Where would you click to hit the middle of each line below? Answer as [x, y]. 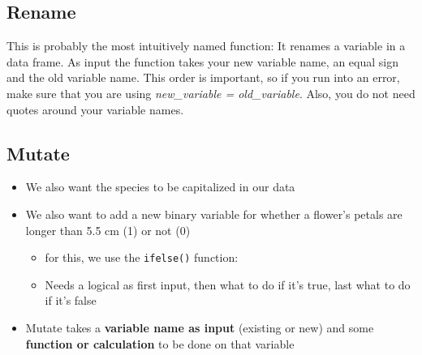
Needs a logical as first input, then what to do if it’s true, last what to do [228, 284]
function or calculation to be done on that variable [160, 343]
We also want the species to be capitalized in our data [160, 187]
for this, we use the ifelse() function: [142, 257]
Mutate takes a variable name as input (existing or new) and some [200, 327]
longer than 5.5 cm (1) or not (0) [108, 230]
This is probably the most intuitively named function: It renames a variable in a [206, 46]
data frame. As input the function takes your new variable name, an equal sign [202, 61]
